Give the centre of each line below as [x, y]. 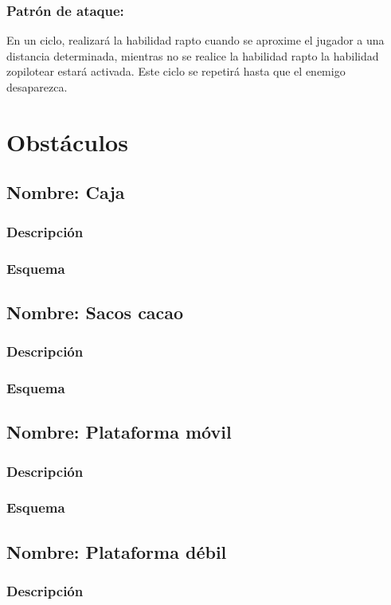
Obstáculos [67, 141]
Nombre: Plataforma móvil [119, 432]
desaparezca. [37, 87]
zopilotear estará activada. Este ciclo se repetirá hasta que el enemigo [176, 71]
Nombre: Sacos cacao [95, 312]
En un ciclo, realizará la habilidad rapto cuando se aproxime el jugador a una [195, 40]
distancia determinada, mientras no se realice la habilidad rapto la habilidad [193, 55]
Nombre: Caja [66, 192]
